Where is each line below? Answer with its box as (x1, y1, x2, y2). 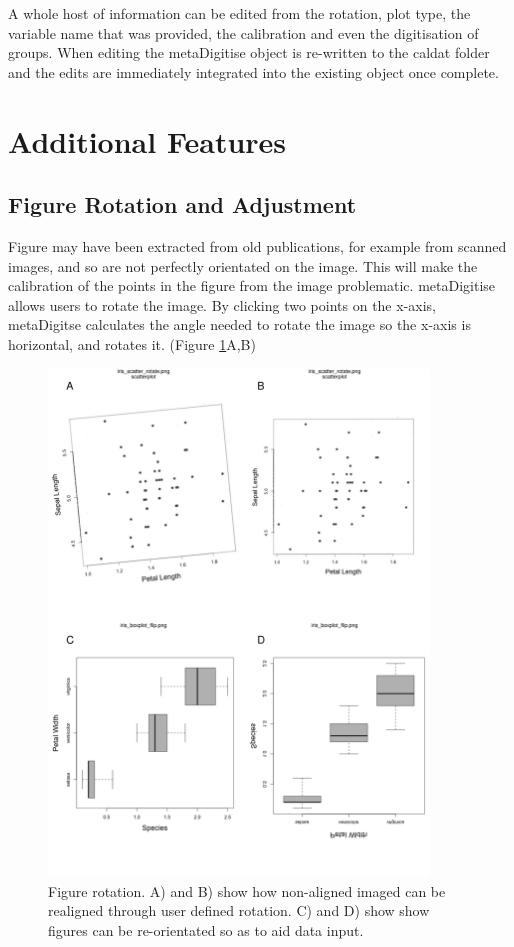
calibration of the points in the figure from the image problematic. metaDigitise (8, 275, 496, 296)
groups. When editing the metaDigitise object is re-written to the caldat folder (8, 42, 490, 63)
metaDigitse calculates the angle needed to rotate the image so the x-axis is (8, 314, 471, 335)
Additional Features (8, 120, 287, 161)
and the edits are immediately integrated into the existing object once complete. (8, 61, 499, 82)
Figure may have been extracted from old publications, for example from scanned (8, 235, 507, 256)
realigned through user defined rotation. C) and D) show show (48, 900, 430, 921)
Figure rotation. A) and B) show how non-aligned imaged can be (48, 880, 446, 901)
